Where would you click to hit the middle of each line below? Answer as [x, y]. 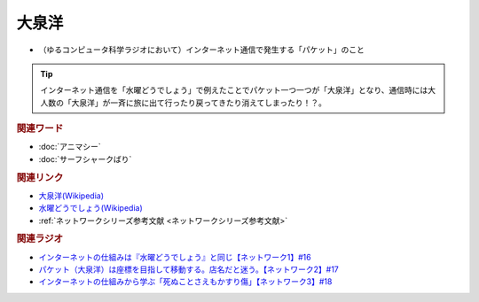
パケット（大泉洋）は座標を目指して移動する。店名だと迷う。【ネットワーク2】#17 [188, 269]
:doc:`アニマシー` [70, 147]
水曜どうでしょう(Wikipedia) [91, 208]
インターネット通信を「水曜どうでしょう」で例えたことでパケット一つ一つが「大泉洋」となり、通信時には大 [238, 90]
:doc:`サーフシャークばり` [85, 159]
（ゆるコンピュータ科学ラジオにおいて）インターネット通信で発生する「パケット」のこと [202, 50]
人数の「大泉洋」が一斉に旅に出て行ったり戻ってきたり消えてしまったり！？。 [184, 103]
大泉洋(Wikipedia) [71, 196]
